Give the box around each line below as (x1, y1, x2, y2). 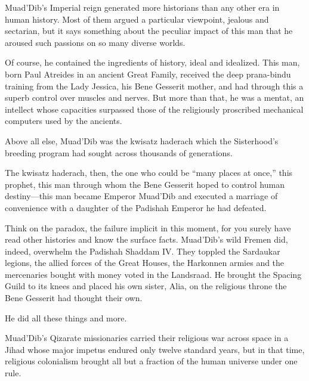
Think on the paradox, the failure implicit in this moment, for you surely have (5, 221, 291, 234)
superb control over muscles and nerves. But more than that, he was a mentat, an (5, 91, 304, 104)
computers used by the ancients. (5, 114, 122, 127)
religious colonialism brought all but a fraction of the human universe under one (5, 355, 298, 367)
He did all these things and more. (5, 311, 127, 324)
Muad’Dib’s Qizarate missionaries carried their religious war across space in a (5, 332, 289, 344)
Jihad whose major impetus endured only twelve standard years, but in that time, (5, 343, 305, 355)
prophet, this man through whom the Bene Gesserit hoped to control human (5, 178, 285, 190)
